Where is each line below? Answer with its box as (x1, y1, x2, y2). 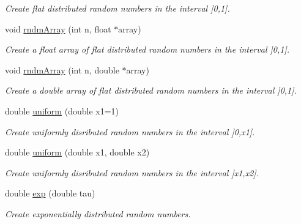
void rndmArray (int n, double (5, 63, 119, 76)
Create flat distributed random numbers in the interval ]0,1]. (5, 2, 230, 14)
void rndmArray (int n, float (5, 22, 111, 35)
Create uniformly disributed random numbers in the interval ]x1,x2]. (5, 166, 259, 179)
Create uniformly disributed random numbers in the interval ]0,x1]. (5, 125, 255, 138)
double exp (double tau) (5, 187, 95, 200)
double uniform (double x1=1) (5, 104, 119, 117)
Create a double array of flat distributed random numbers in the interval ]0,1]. (5, 84, 297, 97)
